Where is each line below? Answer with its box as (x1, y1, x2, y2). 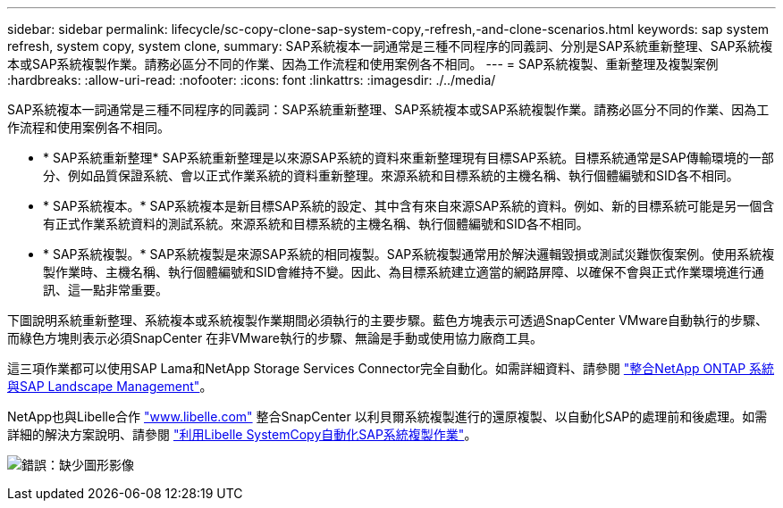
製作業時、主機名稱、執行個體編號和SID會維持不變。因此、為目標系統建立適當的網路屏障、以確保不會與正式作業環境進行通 (43, 264, 764, 279)
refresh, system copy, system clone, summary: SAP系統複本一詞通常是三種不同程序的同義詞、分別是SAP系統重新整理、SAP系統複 (7, 38, 773, 54)
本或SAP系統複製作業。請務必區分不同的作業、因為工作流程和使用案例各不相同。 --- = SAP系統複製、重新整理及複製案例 (7, 56, 719, 71)
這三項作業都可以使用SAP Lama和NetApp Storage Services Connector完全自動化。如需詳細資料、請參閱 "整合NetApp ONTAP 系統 (7, 361, 775, 376)
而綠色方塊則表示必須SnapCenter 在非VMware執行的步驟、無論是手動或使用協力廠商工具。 (7, 330, 543, 346)
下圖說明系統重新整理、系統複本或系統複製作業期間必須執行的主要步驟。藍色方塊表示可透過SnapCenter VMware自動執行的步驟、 (7, 312, 768, 328)
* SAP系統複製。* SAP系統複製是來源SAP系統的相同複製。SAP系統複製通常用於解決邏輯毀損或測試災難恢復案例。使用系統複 (43, 246, 775, 262)
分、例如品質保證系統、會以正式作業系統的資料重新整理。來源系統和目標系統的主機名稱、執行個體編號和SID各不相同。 (43, 168, 739, 183)
